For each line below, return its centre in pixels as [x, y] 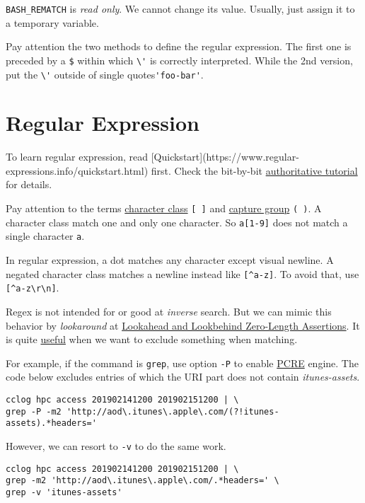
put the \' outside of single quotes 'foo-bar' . [105, 74]
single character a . [45, 236]
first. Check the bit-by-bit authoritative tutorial [254, 170]
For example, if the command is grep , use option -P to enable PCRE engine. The [182, 363]
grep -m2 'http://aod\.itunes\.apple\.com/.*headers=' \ [143, 481]
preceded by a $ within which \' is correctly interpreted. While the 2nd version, [179, 60]
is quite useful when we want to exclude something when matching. [152, 339]
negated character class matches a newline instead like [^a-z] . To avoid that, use [182, 273]
